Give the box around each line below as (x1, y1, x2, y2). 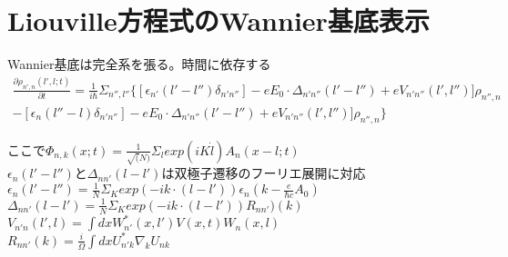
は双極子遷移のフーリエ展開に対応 (161, 163, 366, 183)
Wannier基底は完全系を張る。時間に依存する (7, 54, 271, 74)
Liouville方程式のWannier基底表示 (7, 2, 430, 39)
